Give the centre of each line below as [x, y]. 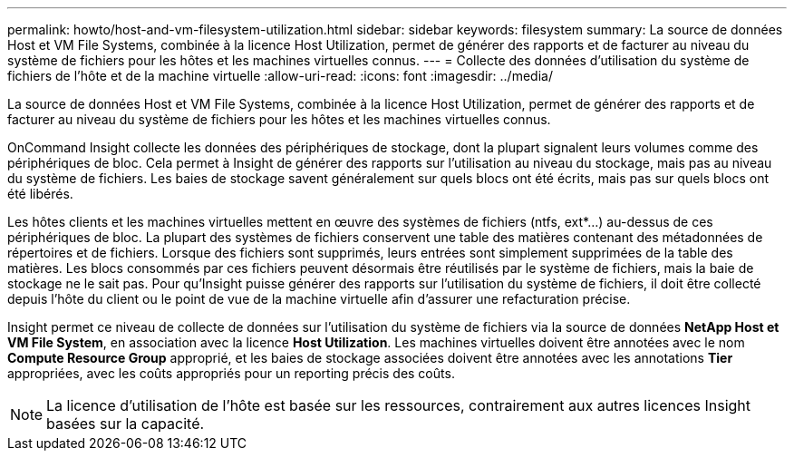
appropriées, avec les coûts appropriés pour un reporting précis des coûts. [231, 373]
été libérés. [40, 194]
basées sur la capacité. [126, 424]
